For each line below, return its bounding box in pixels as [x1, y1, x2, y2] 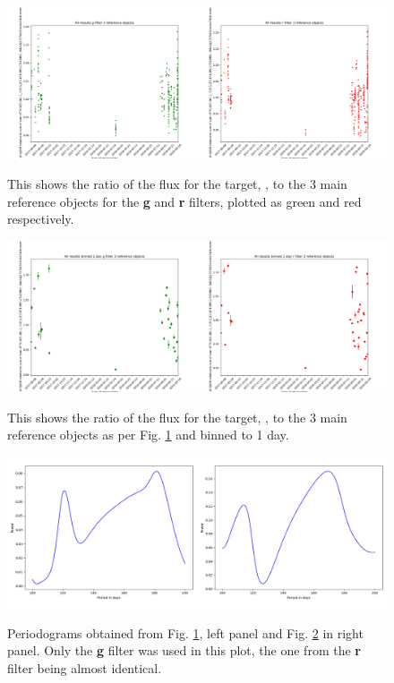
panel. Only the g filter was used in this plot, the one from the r [7, 641, 361, 660]
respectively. [7, 209, 74, 228]
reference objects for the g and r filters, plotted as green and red [7, 192, 362, 210]
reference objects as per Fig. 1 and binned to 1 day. [7, 425, 289, 444]
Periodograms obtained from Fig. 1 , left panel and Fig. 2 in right [7, 623, 364, 642]
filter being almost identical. [7, 658, 162, 677]
